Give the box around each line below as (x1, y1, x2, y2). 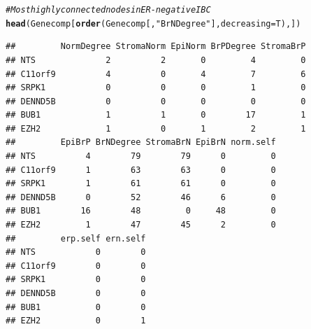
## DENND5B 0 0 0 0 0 (6, 96, 306, 106)
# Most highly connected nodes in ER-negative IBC (6, 5, 211, 15)
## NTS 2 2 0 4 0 (6, 55, 306, 65)
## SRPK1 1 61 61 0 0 (6, 178, 276, 189)
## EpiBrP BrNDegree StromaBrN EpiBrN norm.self (6, 137, 276, 148)
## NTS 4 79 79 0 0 (6, 151, 276, 162)
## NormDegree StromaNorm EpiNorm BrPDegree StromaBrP (6, 41, 306, 52)
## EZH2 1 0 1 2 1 (6, 123, 306, 134)
